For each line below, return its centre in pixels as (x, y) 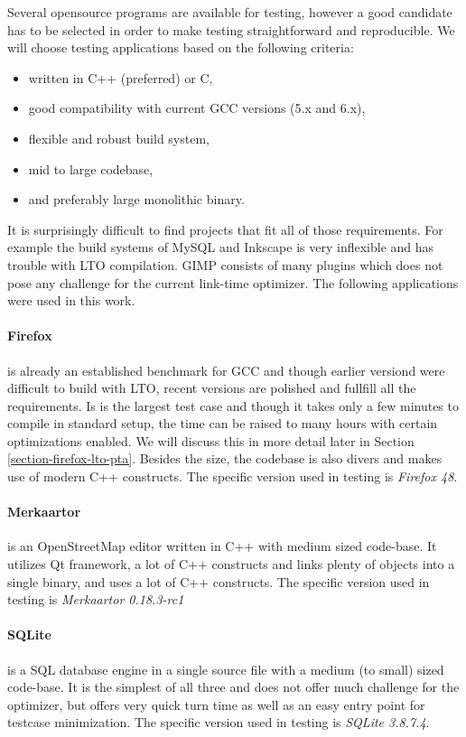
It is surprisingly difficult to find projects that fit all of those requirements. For (225, 229)
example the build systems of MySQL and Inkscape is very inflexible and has (221, 247)
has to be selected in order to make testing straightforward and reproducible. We (231, 29)
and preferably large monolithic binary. (136, 199)
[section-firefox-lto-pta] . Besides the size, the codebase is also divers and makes (225, 458)
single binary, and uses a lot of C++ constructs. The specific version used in (219, 581)
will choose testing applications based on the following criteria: (181, 47)
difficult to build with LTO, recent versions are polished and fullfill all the (212, 388)
